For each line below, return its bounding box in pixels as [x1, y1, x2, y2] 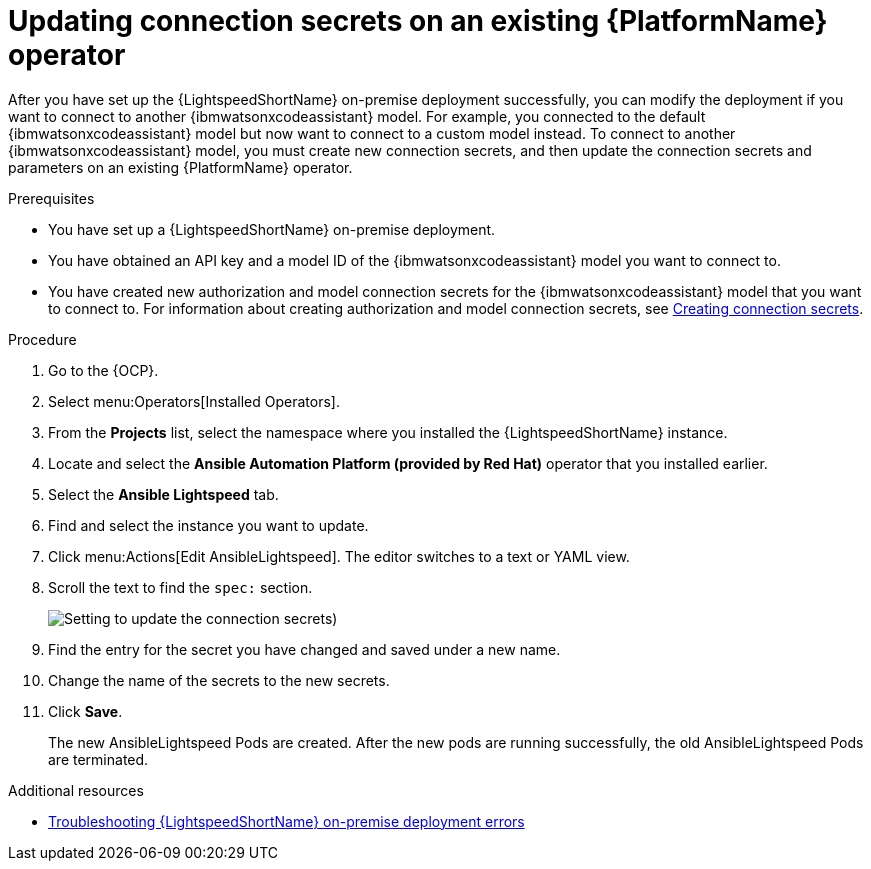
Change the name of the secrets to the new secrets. [48, 671, 390, 689]
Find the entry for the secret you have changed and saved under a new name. [48, 640, 561, 658]
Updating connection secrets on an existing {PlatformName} [8, 4, 828, 38]
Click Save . [48, 702, 123, 720]
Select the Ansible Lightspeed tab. [48, 485, 279, 503]
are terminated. [48, 750, 149, 768]
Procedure [8, 330, 77, 348]
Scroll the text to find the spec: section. [48, 578, 313, 596]
